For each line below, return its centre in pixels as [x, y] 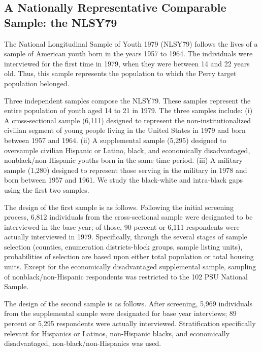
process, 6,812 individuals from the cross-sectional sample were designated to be [128, 217]
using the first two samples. [47, 189]
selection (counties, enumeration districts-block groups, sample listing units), [123, 246]
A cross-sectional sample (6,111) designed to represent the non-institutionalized [127, 120]
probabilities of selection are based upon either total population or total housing [129, 256]
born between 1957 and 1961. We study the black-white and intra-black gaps [124, 180]
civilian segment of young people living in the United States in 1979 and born [125, 130]
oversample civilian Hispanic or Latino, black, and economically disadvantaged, [127, 150]
